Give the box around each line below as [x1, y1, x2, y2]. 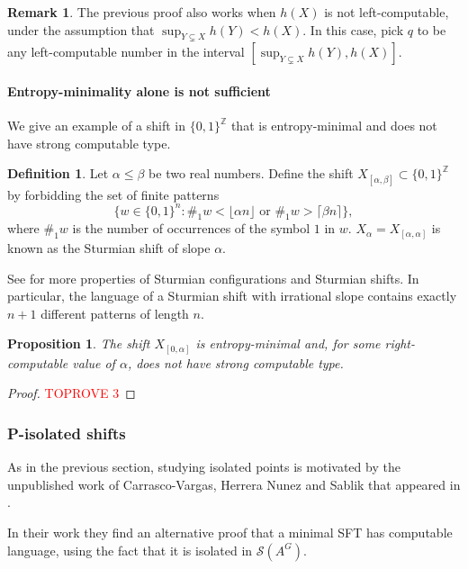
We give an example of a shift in [7, 116, 186, 135]
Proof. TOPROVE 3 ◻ [7, 384, 136, 402]
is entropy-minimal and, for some [195, 334, 381, 353]
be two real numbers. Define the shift [148, 164, 354, 183]
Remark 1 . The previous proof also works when [7, 3, 276, 21]
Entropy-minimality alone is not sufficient [7, 81, 271, 100]
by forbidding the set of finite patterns [7, 185, 220, 203]
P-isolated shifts [7, 421, 126, 444]
